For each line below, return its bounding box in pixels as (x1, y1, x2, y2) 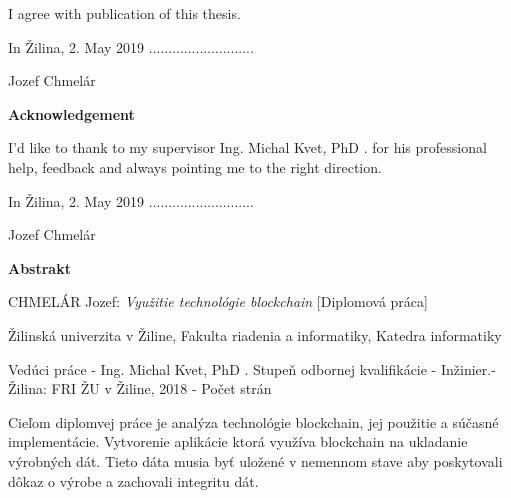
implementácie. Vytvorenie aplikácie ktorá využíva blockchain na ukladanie (8, 431, 468, 452)
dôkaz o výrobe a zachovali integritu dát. (8, 470, 259, 491)
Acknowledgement (8, 103, 135, 124)
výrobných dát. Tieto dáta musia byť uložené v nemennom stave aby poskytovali (8, 450, 503, 471)
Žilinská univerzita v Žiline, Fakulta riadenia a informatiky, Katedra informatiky (8, 324, 502, 345)
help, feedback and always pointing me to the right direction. (8, 156, 382, 177)
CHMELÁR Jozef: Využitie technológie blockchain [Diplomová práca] (8, 291, 428, 312)
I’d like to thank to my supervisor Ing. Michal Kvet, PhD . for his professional (8, 137, 487, 158)
